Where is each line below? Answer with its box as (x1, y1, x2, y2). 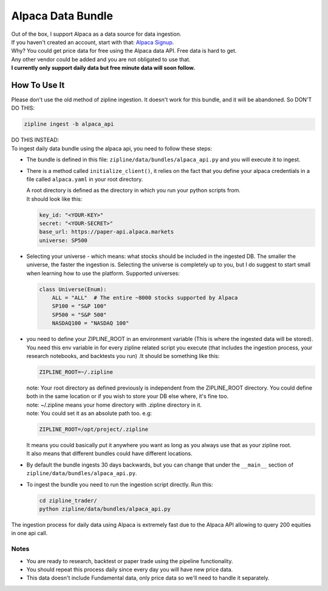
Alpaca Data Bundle (11, 9, 114, 22)
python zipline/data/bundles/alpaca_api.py (39, 505, 171, 512)
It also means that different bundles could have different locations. (26, 450, 193, 458)
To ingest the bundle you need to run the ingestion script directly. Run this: (26, 481, 213, 488)
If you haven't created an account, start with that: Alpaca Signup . (11, 38, 174, 46)
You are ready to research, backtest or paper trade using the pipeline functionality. (26, 557, 233, 564)
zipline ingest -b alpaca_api (24, 121, 114, 127)
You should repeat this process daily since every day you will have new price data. (26, 566, 233, 573)
